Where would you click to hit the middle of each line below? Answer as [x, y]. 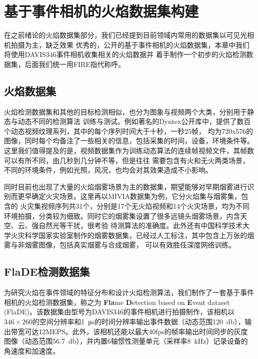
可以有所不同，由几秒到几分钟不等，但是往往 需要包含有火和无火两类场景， [127, 160]
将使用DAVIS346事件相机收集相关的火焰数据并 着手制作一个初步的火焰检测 [125, 54]
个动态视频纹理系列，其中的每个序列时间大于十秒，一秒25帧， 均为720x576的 [129, 131]
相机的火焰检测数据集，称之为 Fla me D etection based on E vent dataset [117, 302]
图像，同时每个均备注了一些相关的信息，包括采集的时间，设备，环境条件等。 [129, 141]
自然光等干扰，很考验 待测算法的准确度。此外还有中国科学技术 [140, 225]
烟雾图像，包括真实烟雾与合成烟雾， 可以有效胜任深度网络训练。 [130, 245]
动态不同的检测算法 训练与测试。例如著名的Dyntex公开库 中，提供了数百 [134, 121]
